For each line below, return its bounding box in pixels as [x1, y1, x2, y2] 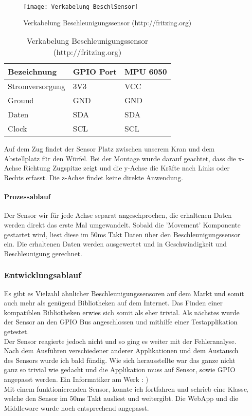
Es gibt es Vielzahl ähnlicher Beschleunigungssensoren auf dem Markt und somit [4, 288, 244, 298]
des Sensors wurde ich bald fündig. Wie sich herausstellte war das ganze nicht [4, 355, 235, 365]
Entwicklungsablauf [4, 269, 81, 281]
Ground [8, 95, 34, 106]
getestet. [4, 326, 29, 336]
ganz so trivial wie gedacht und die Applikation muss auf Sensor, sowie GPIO [4, 364, 235, 375]
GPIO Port [73, 66, 117, 77]
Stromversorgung [8, 80, 66, 92]
